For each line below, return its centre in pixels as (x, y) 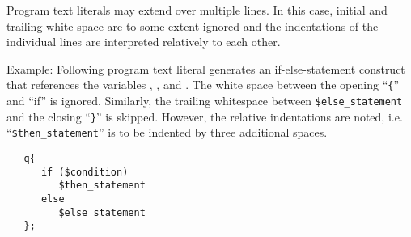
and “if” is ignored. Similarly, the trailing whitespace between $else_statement (205, 101)
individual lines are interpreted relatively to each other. (144, 42)
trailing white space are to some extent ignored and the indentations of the (193, 25)
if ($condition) (85, 172)
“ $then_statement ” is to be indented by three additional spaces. (167, 132)
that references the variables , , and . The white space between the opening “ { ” (203, 85)
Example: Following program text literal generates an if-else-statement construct (206, 68)
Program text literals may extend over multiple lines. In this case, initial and (197, 10)
